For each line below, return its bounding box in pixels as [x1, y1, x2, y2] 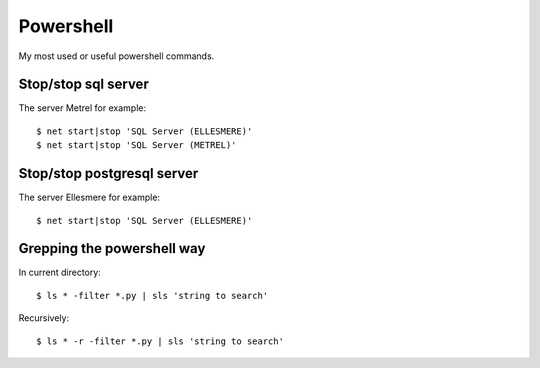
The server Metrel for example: [18, 102, 147, 114]
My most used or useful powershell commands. [18, 50, 215, 62]
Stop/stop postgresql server [18, 165, 199, 182]
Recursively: [18, 312, 70, 324]
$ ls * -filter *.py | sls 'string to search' [36, 290, 269, 301]
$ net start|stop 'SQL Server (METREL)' [36, 140, 237, 151]
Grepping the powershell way [18, 240, 206, 257]
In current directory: [18, 266, 102, 279]
